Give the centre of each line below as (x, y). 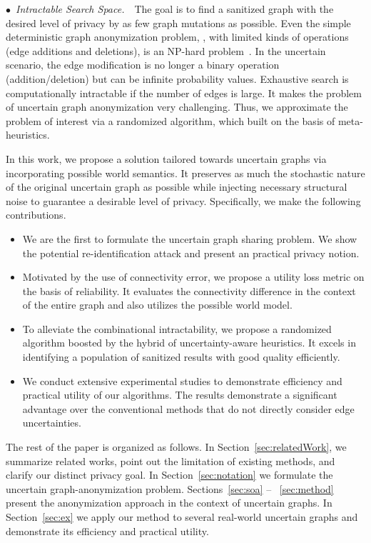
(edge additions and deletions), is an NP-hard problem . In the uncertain (166, 50)
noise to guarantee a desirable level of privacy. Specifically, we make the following (183, 200)
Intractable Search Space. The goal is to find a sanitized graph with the (175, 9)
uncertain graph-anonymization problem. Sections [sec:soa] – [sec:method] (170, 488)
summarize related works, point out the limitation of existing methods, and (171, 460)
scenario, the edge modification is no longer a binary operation (143, 65)
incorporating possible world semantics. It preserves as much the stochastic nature (185, 173)
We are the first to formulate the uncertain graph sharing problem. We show (190, 238)
